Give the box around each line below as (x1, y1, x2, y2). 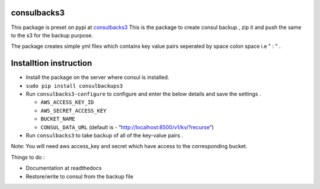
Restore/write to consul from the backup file (25, 172, 133, 180)
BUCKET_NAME (40, 116, 75, 123)
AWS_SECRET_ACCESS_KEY (40, 107, 107, 114)
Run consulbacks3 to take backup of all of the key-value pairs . (25, 132, 183, 139)
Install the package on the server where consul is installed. (25, 74, 169, 81)
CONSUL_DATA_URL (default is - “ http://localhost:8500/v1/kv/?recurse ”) (40, 123, 215, 130)
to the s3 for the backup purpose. (11, 31, 93, 39)
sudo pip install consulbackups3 (25, 82, 123, 89)
